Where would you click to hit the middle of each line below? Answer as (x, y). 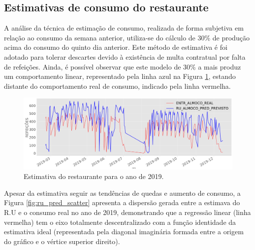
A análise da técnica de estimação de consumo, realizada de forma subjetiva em (124, 28)
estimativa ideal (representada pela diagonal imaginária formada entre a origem (124, 232)
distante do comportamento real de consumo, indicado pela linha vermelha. (117, 86)
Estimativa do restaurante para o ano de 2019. (94, 176)
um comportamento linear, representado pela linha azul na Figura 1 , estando (120, 76)
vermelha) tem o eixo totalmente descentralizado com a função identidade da (120, 222)
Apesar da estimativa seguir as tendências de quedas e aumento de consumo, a (122, 193)
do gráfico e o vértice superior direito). (62, 241)
